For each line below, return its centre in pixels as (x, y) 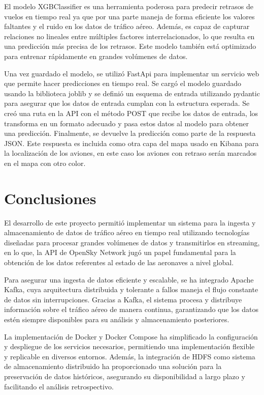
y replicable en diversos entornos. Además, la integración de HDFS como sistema (130, 356)
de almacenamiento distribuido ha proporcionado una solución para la (113, 366)
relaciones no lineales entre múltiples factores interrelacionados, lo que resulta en (129, 36)
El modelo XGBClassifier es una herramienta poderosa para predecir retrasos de (129, 6)
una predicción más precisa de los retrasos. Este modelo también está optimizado (130, 46)
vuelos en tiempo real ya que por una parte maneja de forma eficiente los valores (129, 16)
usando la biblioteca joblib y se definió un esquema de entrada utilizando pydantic (132, 93)
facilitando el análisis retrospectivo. (59, 386)
